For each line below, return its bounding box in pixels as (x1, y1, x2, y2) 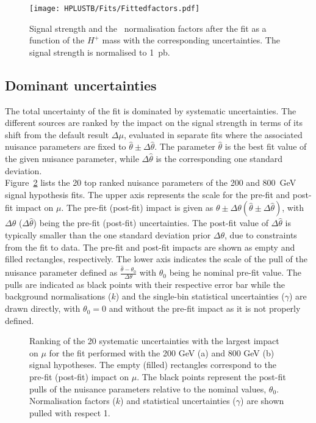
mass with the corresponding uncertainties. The (102, 34, 280, 46)
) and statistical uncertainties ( (120, 394, 236, 407)
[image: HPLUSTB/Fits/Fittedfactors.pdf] (29, 4, 200, 13)
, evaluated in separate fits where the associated (123, 128, 303, 141)
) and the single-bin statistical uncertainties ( (115, 290, 285, 303)
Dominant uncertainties (5, 75, 157, 94)
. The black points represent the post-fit (137, 370, 286, 383)
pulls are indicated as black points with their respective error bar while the (5, 278, 285, 290)
